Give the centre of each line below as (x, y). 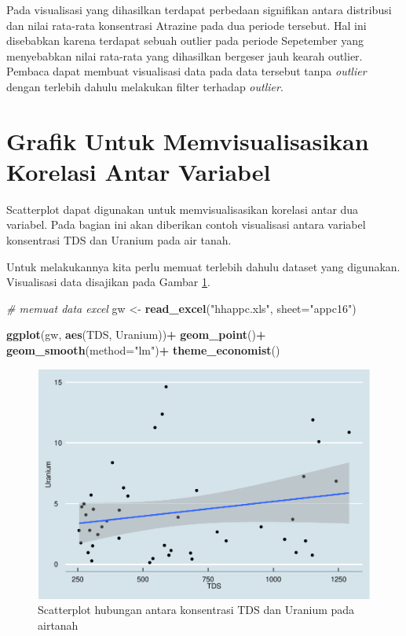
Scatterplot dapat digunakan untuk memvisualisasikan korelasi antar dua (183, 209)
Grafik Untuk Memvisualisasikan (188, 140)
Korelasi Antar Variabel (139, 171)
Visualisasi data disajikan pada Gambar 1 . (108, 282)
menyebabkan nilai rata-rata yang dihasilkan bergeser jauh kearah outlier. (185, 55)
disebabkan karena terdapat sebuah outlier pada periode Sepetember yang (185, 40)
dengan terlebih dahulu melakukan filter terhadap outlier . (145, 86)
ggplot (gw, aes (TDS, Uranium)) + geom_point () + (136, 335)
